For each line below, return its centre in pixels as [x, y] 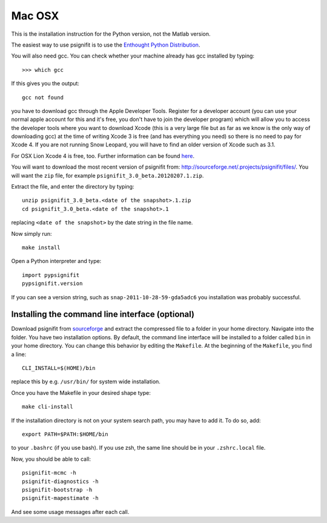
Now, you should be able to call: [51, 459]
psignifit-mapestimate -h [61, 498]
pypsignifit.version [52, 284]
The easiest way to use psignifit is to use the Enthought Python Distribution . [106, 45]
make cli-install [48, 407]
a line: [19, 354]
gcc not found [43, 97]
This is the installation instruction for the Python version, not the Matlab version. [111, 34]
